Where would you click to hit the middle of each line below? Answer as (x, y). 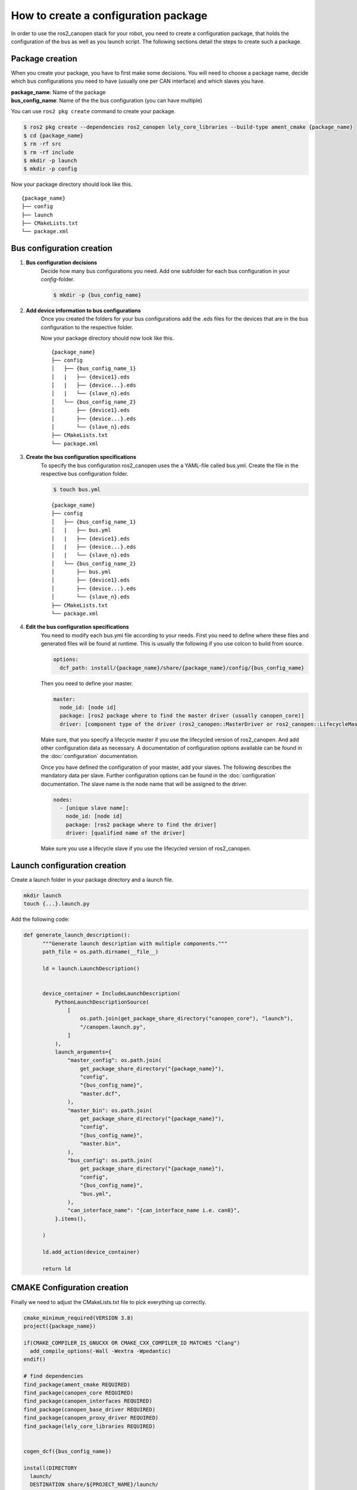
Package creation (44, 59)
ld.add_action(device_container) (91, 1252)
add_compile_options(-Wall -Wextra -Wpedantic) (101, 1351)
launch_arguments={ (83, 1052)
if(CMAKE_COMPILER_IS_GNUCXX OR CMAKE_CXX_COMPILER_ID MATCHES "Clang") (132, 1343)
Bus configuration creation (62, 248)
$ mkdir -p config (50, 169)
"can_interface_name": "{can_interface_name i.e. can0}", (154, 1210)
